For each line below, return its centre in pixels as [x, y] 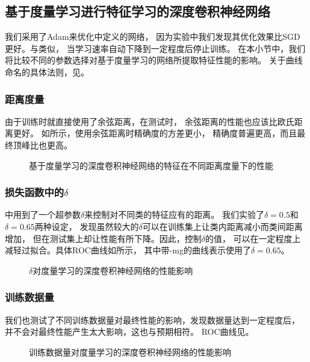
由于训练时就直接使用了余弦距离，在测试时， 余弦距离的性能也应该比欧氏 [150, 121]
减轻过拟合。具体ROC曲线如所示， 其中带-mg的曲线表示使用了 [128, 250]
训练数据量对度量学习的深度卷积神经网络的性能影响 [130, 351]
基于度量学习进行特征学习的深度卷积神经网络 [138, 11]
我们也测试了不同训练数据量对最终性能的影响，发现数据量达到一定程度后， [152, 319]
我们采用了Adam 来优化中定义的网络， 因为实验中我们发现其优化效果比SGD [153, 37]
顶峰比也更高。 [42, 144]
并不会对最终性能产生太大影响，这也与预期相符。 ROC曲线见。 [129, 332]
